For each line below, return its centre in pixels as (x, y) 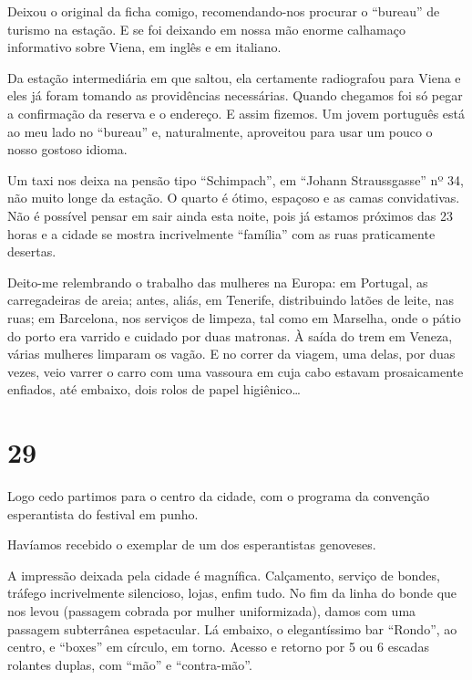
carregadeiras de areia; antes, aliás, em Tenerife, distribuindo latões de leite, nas (231, 300)
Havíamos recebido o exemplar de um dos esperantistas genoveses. (192, 544)
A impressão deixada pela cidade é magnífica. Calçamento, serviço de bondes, (224, 575)
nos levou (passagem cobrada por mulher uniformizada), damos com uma (212, 610)
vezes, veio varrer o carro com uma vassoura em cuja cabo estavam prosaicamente (236, 371)
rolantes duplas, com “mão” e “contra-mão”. (130, 664)
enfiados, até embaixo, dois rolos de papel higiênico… (154, 389)
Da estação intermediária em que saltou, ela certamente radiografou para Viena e (234, 77)
